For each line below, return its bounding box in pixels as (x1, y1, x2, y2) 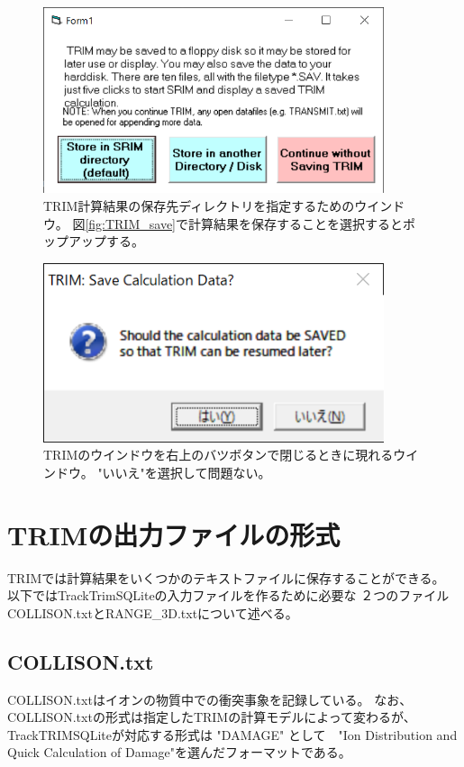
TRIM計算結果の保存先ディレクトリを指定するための (43, 196, 355, 215)
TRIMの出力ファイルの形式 (7, 516, 341, 552)
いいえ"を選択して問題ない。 (102, 462, 271, 481)
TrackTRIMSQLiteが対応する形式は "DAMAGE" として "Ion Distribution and (7, 725, 458, 744)
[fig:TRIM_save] (85, 214, 176, 233)
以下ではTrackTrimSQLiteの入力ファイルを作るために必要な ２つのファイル (7, 586, 450, 605)
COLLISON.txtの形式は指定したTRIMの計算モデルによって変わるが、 (7, 708, 416, 726)
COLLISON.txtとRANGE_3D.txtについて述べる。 (7, 603, 298, 622)
